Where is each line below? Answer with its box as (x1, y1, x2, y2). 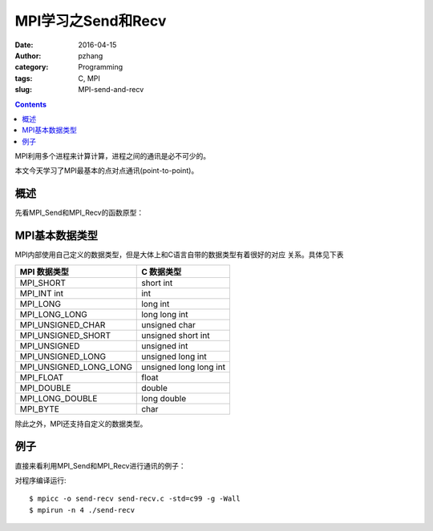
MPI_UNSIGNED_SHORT (19, 329, 111, 340)
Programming (78, 62, 123, 72)
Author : (14, 50, 42, 60)
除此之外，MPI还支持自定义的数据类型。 (14, 419, 148, 428)
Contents (14, 99, 47, 109)
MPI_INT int (19, 288, 64, 299)
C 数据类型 (141, 266, 182, 277)
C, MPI (78, 73, 100, 83)
